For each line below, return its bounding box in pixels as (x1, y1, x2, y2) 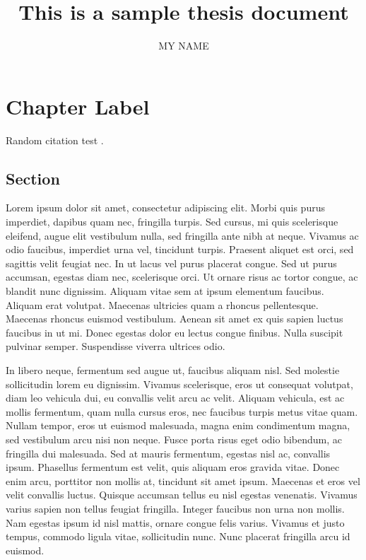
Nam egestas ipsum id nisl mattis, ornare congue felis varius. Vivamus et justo (6, 515, 345, 530)
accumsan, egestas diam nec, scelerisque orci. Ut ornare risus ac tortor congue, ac (6, 269, 358, 284)
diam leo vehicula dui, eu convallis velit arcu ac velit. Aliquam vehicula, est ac (6, 390, 345, 405)
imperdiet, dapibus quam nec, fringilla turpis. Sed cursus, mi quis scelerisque (6, 214, 338, 229)
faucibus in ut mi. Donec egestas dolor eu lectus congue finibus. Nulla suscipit (6, 325, 343, 339)
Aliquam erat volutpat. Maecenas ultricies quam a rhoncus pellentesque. (6, 297, 319, 312)
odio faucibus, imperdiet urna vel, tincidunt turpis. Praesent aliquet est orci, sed (6, 242, 354, 257)
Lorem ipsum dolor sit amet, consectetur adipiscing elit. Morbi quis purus (6, 200, 325, 215)
